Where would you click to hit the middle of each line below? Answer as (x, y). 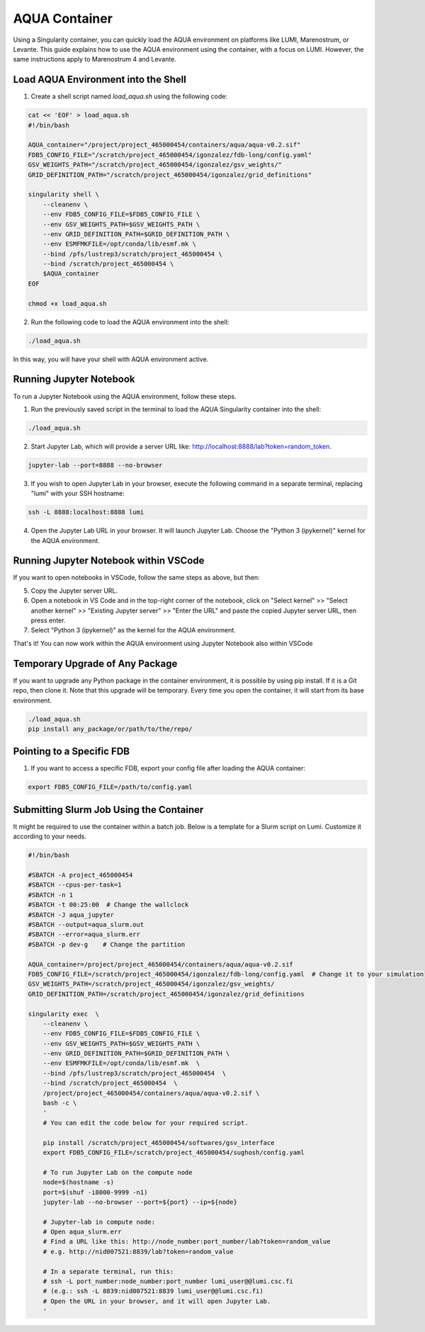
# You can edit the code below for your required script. (146, 1123)
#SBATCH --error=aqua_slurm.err (84, 934)
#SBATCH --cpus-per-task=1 (75, 885)
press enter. (48, 620)
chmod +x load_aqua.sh (67, 303)
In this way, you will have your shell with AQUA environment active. (111, 359)
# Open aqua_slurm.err (82, 1232)
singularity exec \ (63, 1014)
